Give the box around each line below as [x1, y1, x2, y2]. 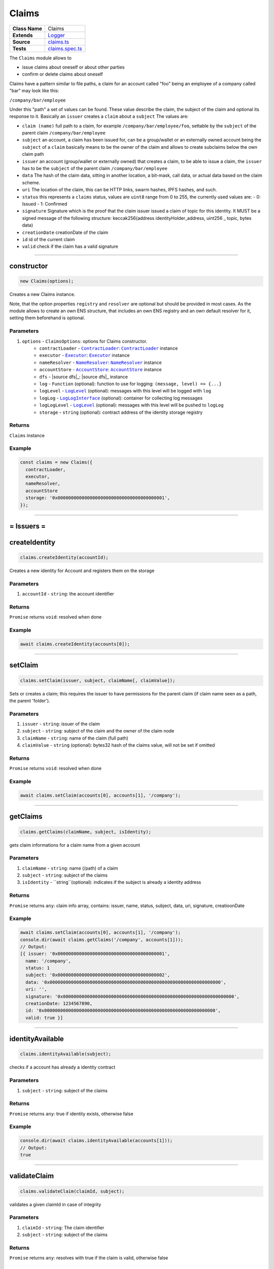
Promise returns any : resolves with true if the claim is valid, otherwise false [9, 1255, 168, 1261]
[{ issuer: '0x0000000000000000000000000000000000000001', [20, 951, 170, 957]
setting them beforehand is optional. [9, 315, 85, 321]
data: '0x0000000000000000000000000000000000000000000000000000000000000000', [25, 979, 226, 985]
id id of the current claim [22, 236, 75, 242]
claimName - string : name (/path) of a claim [22, 865, 119, 871]
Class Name [12, 25, 43, 32]
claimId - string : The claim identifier [22, 1224, 105, 1230]
